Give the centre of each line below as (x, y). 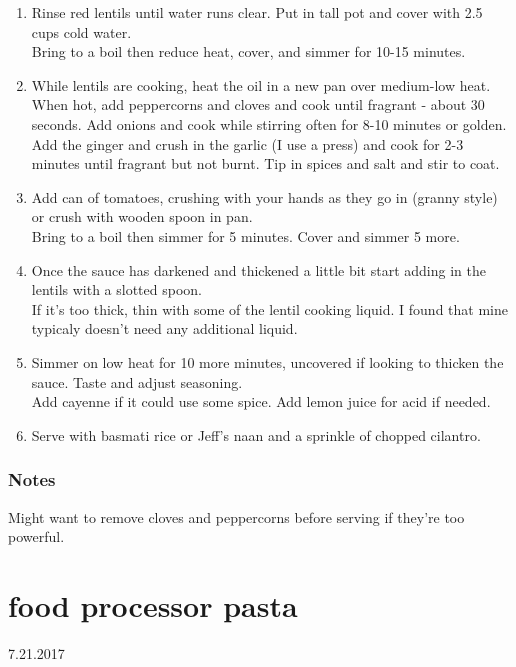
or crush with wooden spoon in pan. (142, 216)
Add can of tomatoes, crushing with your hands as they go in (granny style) (264, 196)
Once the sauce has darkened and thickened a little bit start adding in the (258, 269)
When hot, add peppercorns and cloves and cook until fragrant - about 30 (258, 104)
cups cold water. (81, 31)
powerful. (36, 536)
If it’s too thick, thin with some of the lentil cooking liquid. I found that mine (269, 308)
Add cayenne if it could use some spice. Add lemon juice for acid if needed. (261, 401)
